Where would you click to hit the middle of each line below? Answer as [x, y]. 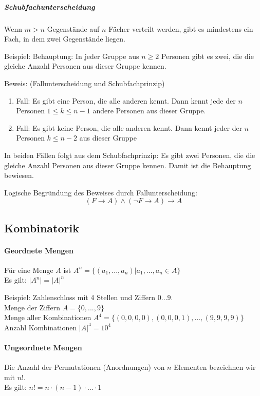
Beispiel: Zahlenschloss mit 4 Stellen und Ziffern [80, 297]
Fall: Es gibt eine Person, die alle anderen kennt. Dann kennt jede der [126, 100]
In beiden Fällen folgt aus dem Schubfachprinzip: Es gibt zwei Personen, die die [130, 155]
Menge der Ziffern [32, 307]
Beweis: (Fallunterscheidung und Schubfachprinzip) [85, 83]
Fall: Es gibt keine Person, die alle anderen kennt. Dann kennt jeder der [129, 127]
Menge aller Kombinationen [48, 317]
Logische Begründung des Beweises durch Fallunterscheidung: [101, 192]
